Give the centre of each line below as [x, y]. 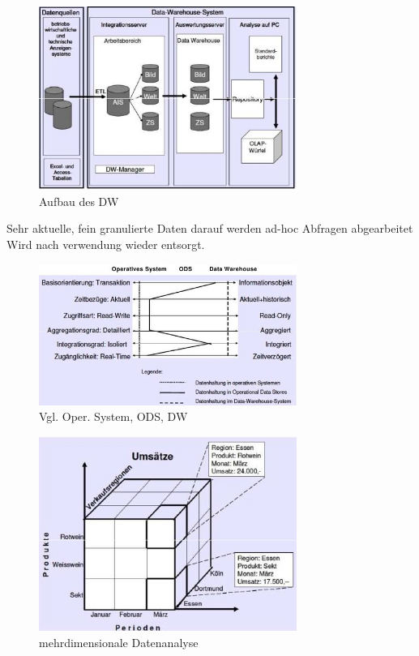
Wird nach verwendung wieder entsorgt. [106, 244]
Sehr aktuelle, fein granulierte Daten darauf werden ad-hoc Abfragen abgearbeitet [210, 228]
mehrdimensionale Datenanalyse [119, 642]
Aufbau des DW [79, 201]
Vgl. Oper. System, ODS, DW [113, 416]
